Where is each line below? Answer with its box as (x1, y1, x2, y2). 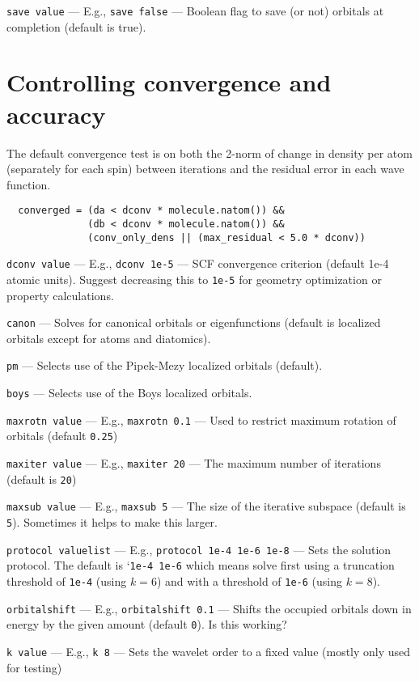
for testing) (6, 659, 62, 676)
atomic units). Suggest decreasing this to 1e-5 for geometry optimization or (6, 270, 382, 287)
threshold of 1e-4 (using (6, 573, 127, 590)
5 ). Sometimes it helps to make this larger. (6, 514, 218, 531)
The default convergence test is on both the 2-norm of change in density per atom (6, 144, 413, 161)
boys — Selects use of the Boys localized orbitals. (6, 384, 252, 401)
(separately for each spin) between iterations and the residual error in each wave (6, 160, 404, 177)
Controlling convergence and (6, 66, 332, 99)
